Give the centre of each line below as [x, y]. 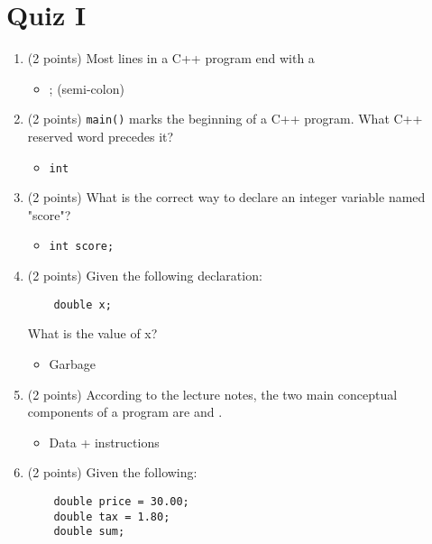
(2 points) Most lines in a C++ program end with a [171, 58]
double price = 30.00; [121, 501]
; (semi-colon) [87, 88]
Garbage [73, 363]
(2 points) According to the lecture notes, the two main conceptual [212, 394]
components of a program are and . [125, 412]
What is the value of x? [92, 333]
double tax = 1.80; [112, 516]
